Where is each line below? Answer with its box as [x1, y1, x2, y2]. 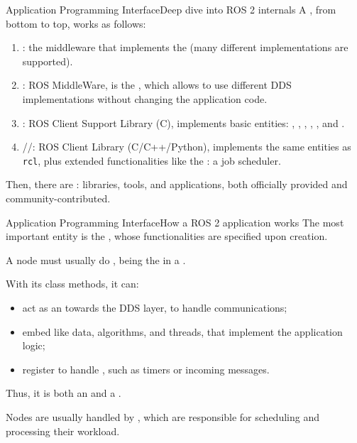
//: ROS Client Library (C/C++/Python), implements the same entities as [22, 139, 351, 154]
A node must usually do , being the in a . [6, 252, 186, 267]
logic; [22, 338, 45, 353]
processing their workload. [6, 423, 120, 438]
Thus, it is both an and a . [6, 385, 121, 400]
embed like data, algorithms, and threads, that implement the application [22, 324, 343, 339]
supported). [22, 53, 73, 68]
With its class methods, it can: [6, 276, 139, 291]
